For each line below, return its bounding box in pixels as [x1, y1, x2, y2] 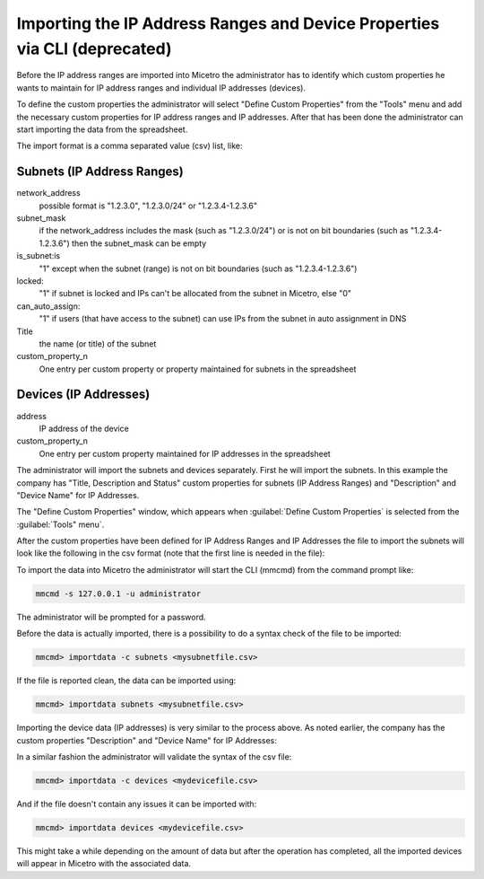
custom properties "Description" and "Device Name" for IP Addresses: [16, 734, 278, 745]
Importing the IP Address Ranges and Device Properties [16, 13, 440, 33]
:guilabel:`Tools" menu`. [16, 519, 105, 530]
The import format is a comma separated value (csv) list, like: [16, 140, 243, 152]
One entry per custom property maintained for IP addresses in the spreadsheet [39, 448, 331, 459]
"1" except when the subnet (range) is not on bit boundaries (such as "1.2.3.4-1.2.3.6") [39, 263, 358, 274]
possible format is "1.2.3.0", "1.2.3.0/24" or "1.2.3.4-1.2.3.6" [39, 200, 258, 211]
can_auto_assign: [16, 301, 81, 312]
